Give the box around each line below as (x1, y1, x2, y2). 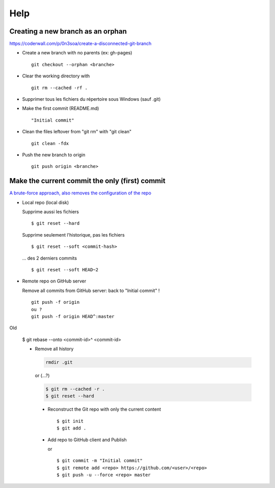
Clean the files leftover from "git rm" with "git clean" (22, 129, 132, 135)
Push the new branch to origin (22, 152, 86, 158)
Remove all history (35, 346, 74, 352)
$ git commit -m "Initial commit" (57, 458, 143, 464)
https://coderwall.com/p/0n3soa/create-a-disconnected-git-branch (9, 41, 152, 47)
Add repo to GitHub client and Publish (47, 437, 127, 443)
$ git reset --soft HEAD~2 (31, 267, 99, 272)
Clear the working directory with (22, 73, 90, 79)
